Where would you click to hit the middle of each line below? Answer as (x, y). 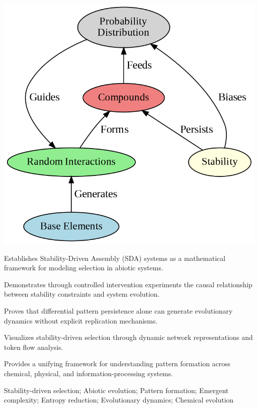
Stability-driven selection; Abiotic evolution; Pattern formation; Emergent (116, 390)
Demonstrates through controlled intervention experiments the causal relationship (128, 284)
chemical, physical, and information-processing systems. (89, 373)
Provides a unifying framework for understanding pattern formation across (117, 364)
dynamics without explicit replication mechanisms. (81, 320)
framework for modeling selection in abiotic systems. (84, 268)
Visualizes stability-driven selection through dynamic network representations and (129, 337)
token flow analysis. (34, 347)
